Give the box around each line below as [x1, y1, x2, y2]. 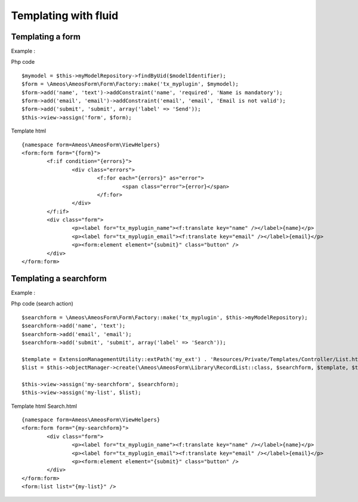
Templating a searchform [11, 273, 107, 284]
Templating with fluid [11, 9, 119, 22]
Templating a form [11, 32, 81, 42]
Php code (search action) [11, 300, 74, 307]
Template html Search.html [11, 402, 78, 409]
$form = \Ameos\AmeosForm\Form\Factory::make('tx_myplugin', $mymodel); [21, 81, 239, 88]
